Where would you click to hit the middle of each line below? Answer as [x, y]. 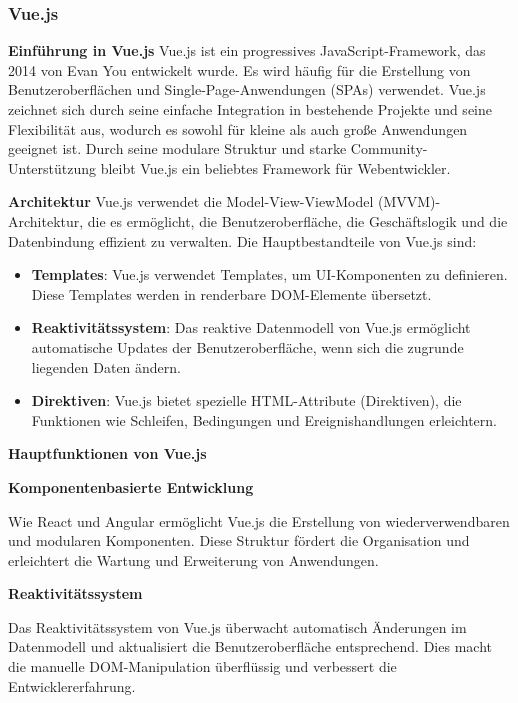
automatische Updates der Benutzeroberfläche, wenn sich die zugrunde [247, 346]
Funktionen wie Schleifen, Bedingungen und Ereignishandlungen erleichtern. [264, 419]
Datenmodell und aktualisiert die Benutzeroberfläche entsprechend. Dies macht [250, 646]
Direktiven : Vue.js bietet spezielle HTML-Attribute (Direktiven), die [246, 400]
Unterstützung [52, 167]
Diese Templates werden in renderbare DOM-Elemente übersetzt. [231, 293]
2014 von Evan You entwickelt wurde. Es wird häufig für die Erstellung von [239, 69]
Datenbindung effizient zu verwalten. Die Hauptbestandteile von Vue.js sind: [242, 240]
